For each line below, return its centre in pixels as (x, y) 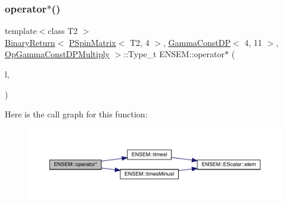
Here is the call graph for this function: (76, 114)
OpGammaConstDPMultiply (57, 54)
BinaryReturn (30, 42)
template (21, 31)
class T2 (63, 31)
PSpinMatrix (92, 42)
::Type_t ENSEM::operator (174, 54)
